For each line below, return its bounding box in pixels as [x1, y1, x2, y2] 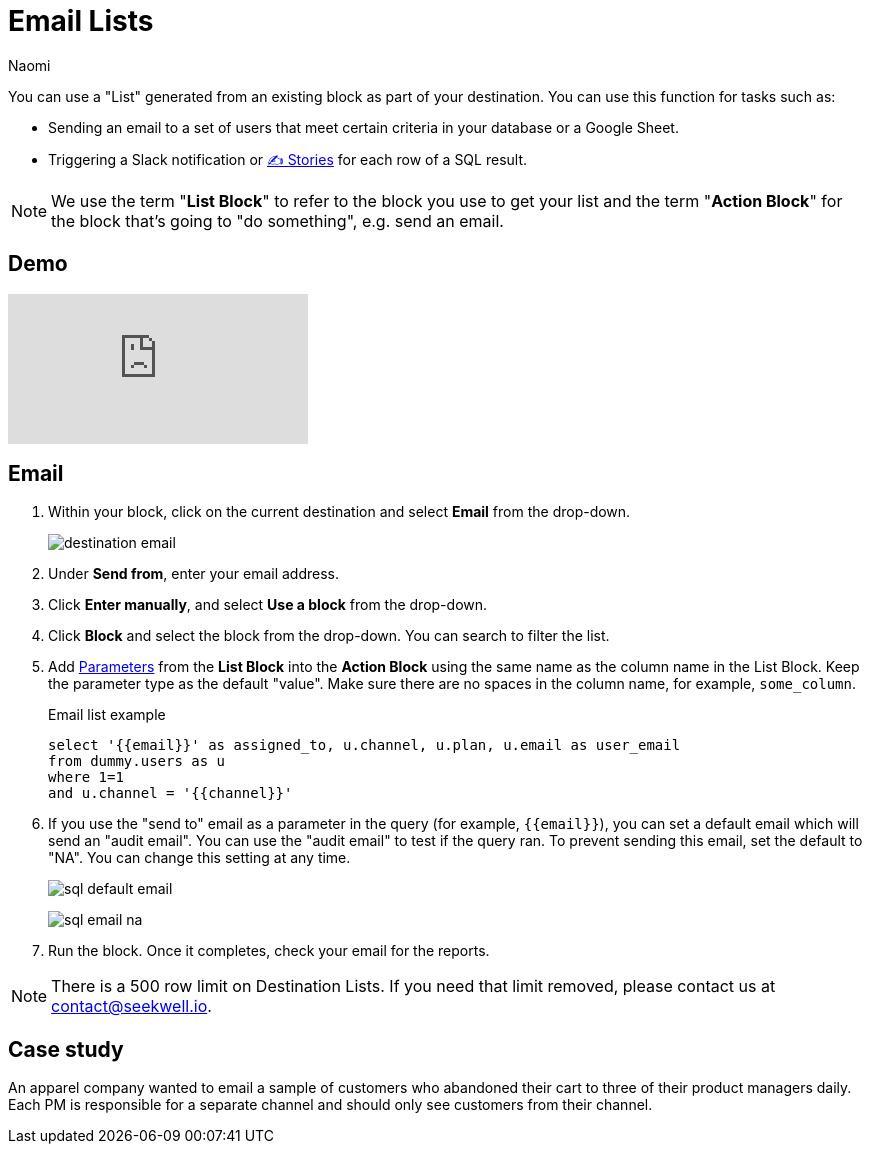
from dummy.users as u [48, 753, 226, 770]
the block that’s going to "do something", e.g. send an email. [51, 210, 504, 231]
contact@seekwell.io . [51, 996, 212, 1017]
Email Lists [8, 4, 154, 38]
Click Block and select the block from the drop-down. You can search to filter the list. [48, 627, 610, 645]
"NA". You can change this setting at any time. [48, 849, 351, 867]
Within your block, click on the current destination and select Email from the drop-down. [48, 503, 631, 521]
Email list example [48, 706, 166, 724]
